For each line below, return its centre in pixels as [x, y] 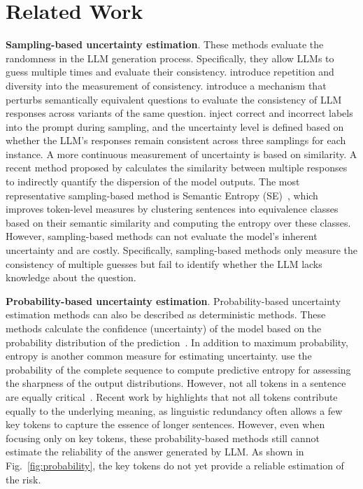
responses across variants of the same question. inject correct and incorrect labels [179, 113]
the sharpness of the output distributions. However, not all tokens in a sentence [176, 383]
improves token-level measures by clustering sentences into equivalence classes [172, 209]
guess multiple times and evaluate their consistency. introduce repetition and [170, 72]
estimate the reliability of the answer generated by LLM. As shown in [155, 452]
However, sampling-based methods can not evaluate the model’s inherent [162, 236]
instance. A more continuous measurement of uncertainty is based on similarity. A [181, 154]
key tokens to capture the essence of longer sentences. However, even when [165, 424]
